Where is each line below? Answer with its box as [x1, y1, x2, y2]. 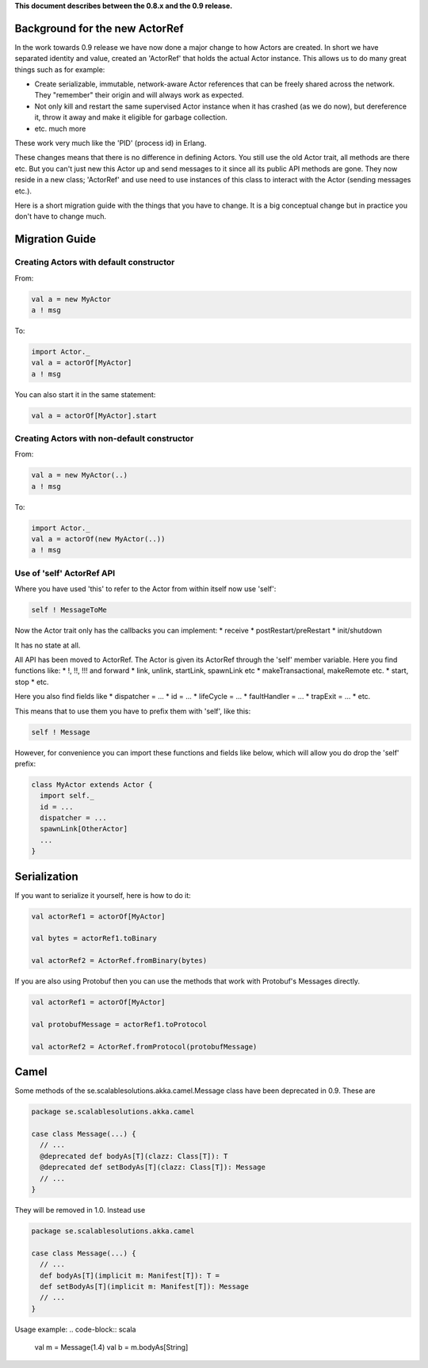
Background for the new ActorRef [14, 21, 184, 35]
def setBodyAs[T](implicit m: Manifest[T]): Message [40, 1282, 249, 1291]
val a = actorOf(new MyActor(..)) [31, 535, 166, 544]
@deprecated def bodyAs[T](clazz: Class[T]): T [40, 1152, 228, 1160]
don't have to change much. [14, 212, 107, 221]
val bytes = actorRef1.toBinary [31, 934, 158, 943]
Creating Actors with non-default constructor [14, 433, 194, 444]
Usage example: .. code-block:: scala [14, 1324, 136, 1334]
